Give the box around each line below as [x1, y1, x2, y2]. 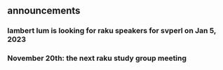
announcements [7, 5, 81, 17]
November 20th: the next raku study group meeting [7, 53, 187, 63]
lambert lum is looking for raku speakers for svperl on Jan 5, [7, 26, 217, 36]
